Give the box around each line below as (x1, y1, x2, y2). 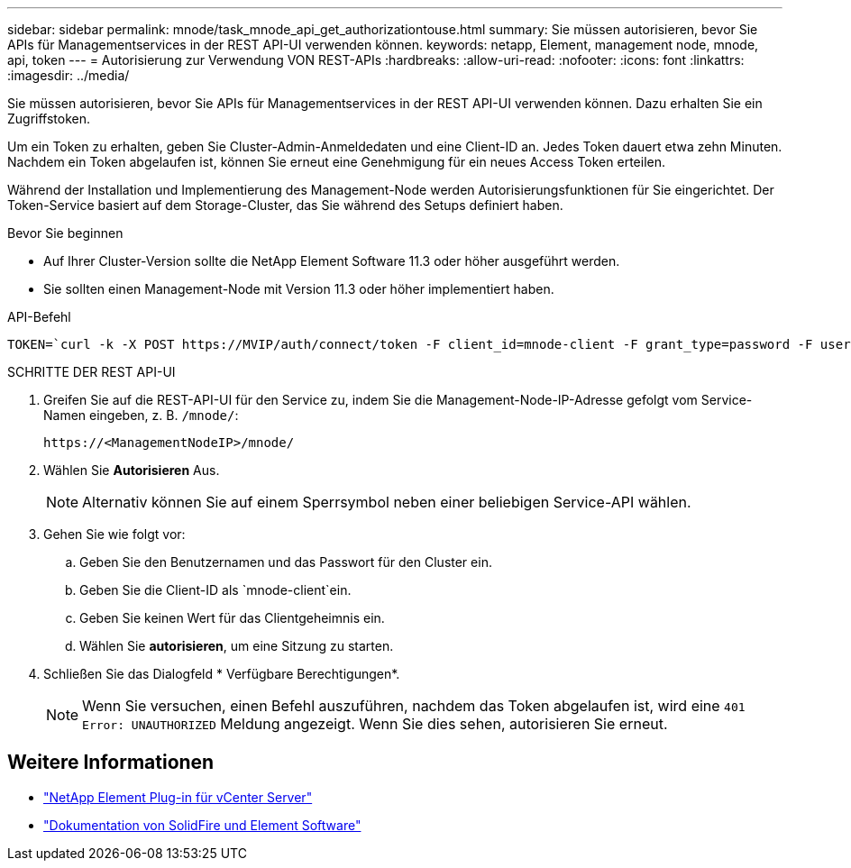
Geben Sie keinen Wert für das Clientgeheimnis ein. (79, 610, 385, 626)
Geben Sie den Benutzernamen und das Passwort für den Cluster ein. (79, 554, 492, 570)
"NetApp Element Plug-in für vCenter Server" (43, 789, 313, 805)
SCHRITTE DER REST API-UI (7, 364, 176, 379)
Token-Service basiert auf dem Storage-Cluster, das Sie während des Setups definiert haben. (7, 197, 563, 213)
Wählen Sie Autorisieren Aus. (43, 462, 220, 478)
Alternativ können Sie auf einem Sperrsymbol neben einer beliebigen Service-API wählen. (82, 493, 691, 511)
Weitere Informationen (7, 751, 215, 774)
